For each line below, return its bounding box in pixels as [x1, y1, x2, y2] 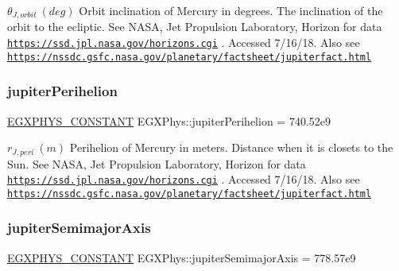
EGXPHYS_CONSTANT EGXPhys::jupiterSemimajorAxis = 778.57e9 [7, 249, 356, 265]
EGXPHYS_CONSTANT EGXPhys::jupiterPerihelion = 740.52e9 [7, 112, 331, 129]
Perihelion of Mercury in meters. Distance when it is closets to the [69, 139, 393, 156]
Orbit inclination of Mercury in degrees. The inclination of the [79, 2, 383, 18]
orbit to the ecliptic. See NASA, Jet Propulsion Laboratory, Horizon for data [7, 18, 382, 35]
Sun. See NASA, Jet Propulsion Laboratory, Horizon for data [7, 155, 306, 172]
